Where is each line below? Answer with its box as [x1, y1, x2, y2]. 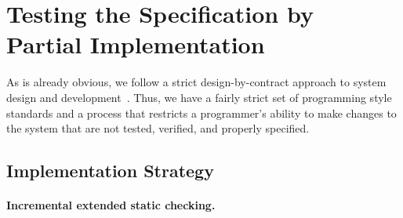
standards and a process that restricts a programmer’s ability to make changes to [6, 104, 397, 121]
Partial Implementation [6, 28, 265, 60]
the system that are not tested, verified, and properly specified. [6, 120, 310, 136]
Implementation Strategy [6, 158, 214, 183]
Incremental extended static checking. [6, 197, 216, 213]
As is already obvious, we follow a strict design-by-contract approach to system [6, 74, 387, 90]
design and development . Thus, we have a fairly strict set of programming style [6, 89, 392, 105]
